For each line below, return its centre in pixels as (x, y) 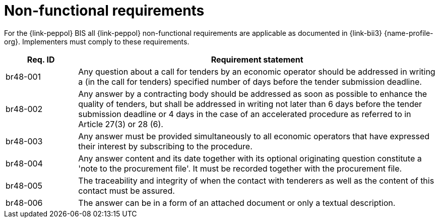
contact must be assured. (127, 190)
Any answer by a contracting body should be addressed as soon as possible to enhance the (253, 94)
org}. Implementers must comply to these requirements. (97, 41)
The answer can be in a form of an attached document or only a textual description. (237, 203)
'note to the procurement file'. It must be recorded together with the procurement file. (240, 168)
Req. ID (41, 59)
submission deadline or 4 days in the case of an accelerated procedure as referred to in (245, 114)
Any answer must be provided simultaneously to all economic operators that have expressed (254, 136)
